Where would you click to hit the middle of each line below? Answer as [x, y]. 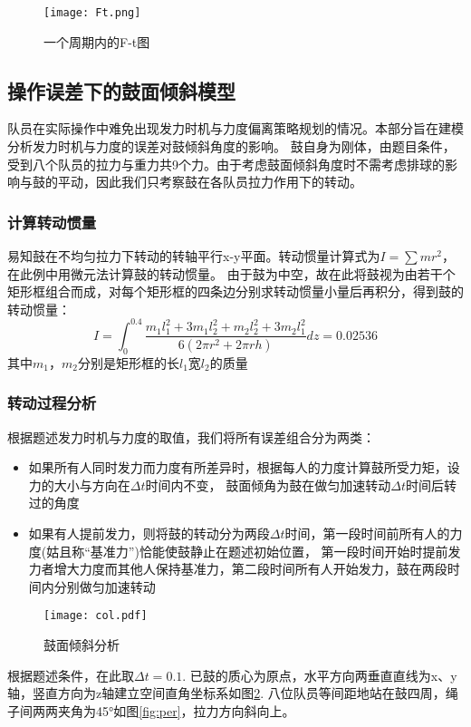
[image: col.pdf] [96, 616]
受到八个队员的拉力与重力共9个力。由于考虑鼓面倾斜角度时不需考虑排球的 [226, 164]
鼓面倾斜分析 [82, 644]
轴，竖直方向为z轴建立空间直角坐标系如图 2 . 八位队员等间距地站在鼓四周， [226, 693]
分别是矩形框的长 [128, 362]
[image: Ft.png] [92, 13]
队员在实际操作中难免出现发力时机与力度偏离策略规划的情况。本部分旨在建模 [235, 128]
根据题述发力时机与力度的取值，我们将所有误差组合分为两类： [191, 436]
